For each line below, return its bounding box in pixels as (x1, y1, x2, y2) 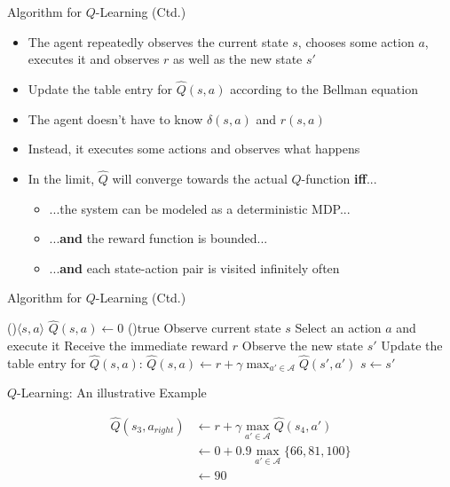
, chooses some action (297, 32, 414, 51)
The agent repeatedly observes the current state (28, 32, 288, 51)
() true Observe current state (127, 318, 281, 337)
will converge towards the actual (112, 169, 288, 187)
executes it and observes (28, 50, 160, 68)
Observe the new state (241, 335, 364, 354)
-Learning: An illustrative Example (17, 383, 207, 402)
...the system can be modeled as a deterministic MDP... (49, 199, 351, 217)
